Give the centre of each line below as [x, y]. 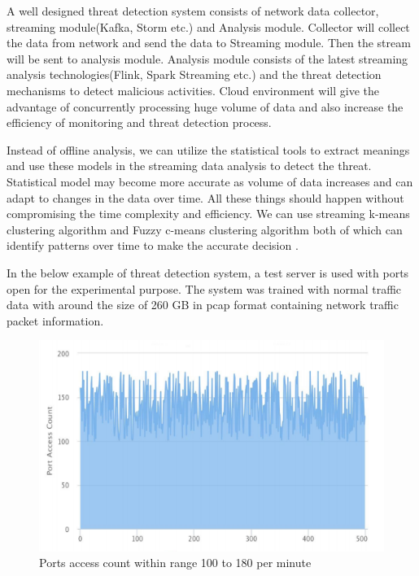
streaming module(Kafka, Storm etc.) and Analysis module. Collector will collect [208, 26]
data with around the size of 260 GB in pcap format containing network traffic [203, 305]
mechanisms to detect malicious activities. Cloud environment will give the [193, 90]
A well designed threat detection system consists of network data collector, [193, 11]
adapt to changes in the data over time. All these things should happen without [205, 197]
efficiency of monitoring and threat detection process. [139, 122]
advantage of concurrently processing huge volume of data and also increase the [205, 106]
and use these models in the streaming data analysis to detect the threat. [189, 166]
